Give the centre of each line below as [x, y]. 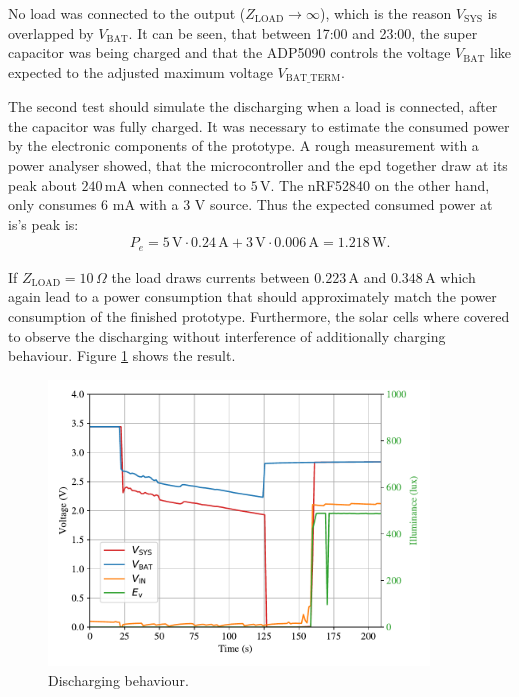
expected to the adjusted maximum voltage [140, 71]
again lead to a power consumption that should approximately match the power [252, 296]
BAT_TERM [313, 78]
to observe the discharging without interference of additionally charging [227, 335]
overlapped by [51, 32]
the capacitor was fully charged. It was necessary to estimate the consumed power [259, 125]
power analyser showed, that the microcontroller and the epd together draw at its [258, 165]
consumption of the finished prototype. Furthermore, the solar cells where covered [259, 316]
